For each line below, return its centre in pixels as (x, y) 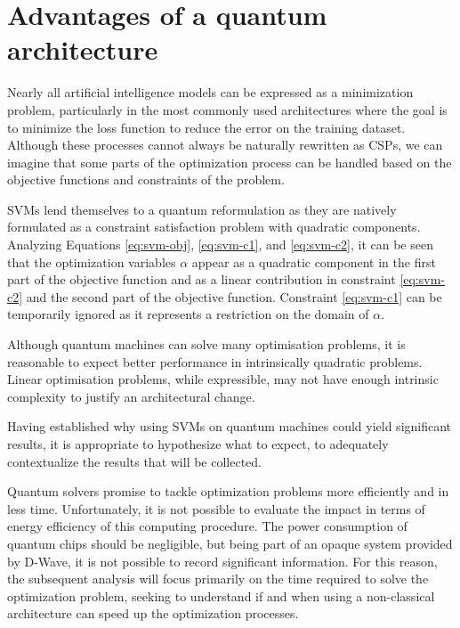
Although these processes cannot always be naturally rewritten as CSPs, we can (225, 145)
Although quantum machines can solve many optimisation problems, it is (206, 344)
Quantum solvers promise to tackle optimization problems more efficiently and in (228, 491)
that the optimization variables (92, 261)
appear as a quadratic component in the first (314, 261)
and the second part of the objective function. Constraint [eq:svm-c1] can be (234, 296)
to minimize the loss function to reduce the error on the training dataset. (206, 127)
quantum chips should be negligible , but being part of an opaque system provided (230, 543)
